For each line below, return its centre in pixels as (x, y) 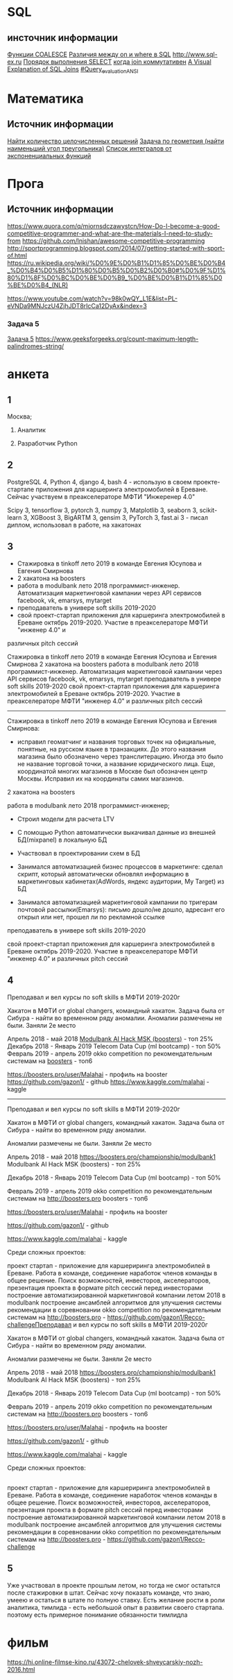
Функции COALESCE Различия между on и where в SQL (89, 54)
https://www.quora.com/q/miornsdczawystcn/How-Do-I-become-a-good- (114, 226)
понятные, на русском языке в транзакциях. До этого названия (112, 749)
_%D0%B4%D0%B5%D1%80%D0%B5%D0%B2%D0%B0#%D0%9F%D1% (116, 270)
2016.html (21, 1669)
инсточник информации (62, 38)
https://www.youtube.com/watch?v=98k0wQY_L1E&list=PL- (93, 298)
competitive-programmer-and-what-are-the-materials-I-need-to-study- (110, 233)
